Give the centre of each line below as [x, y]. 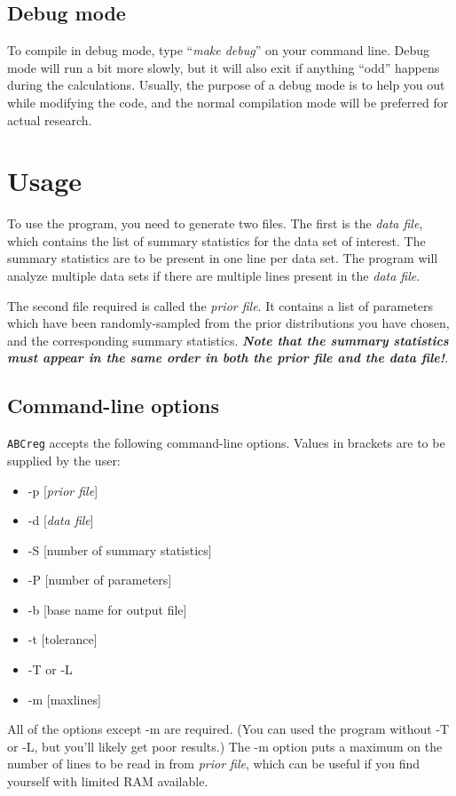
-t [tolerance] [63, 639]
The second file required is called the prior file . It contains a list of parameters [220, 305]
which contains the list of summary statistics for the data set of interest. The [216, 240]
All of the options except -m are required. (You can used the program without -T [228, 729]
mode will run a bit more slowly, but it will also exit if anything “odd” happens [224, 67]
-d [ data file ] [61, 520]
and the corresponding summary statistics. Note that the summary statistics [228, 340]
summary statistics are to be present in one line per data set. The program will [223, 258]
